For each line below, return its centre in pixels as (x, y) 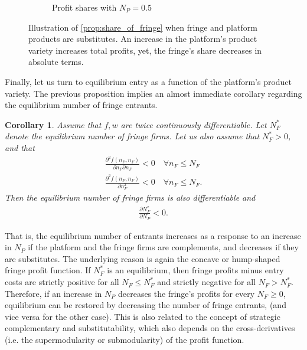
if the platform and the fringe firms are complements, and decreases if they (163, 247)
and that (20, 147)
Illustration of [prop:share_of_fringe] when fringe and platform (143, 27)
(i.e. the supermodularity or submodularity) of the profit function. (125, 340)
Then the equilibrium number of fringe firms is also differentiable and (130, 197)
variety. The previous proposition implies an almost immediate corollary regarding (153, 93)
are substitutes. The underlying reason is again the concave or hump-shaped (143, 258)
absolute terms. (56, 62)
